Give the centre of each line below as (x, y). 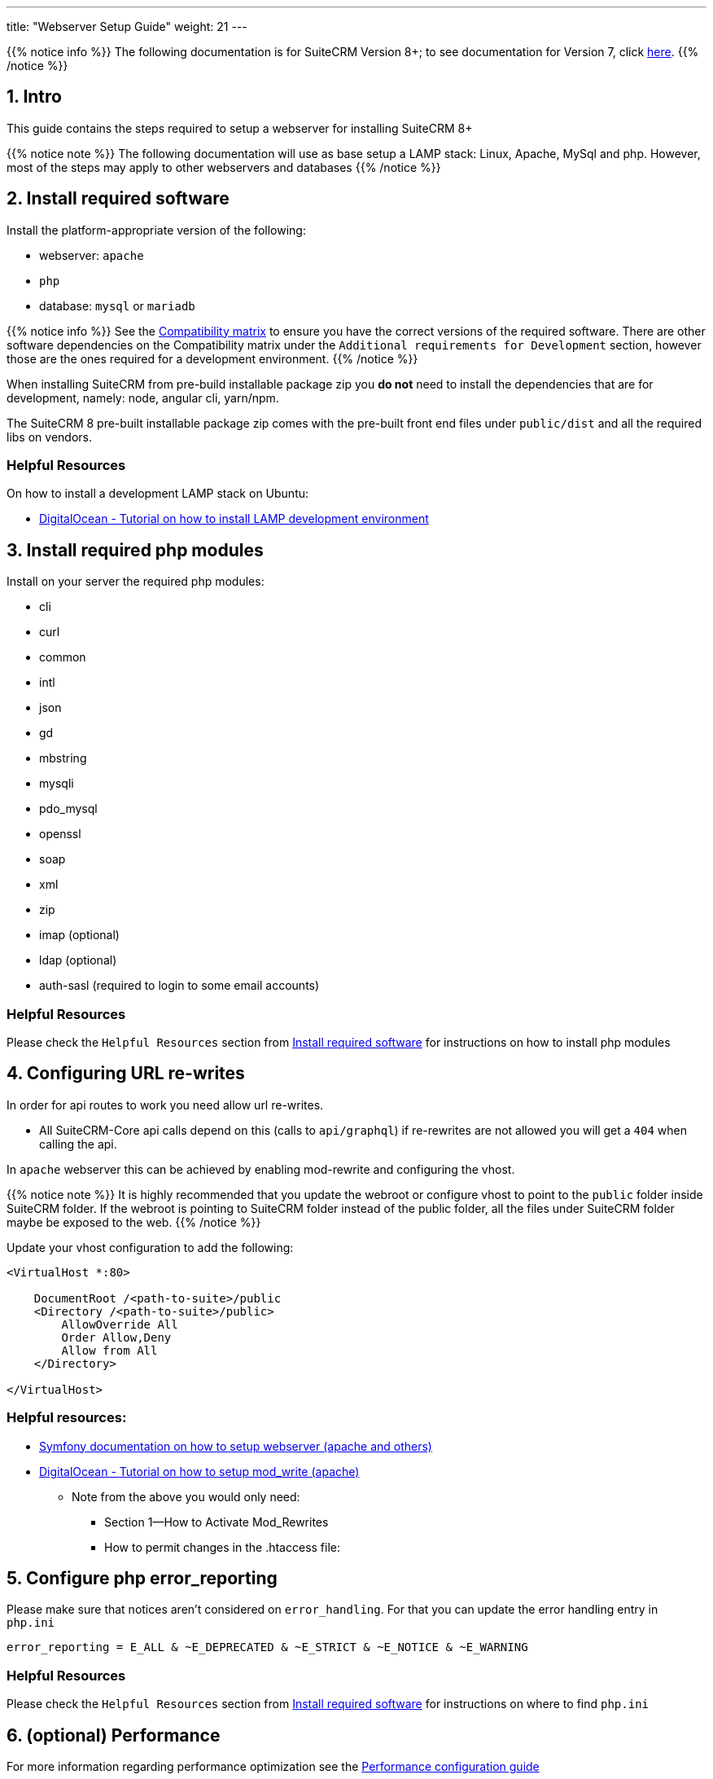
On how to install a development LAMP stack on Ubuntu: (158, 494)
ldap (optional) (78, 960)
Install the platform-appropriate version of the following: (156, 230)
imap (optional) (79, 935)
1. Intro (34, 97)
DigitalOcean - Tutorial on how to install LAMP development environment (234, 519)
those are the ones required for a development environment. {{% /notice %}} (212, 358)
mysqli (57, 784)
